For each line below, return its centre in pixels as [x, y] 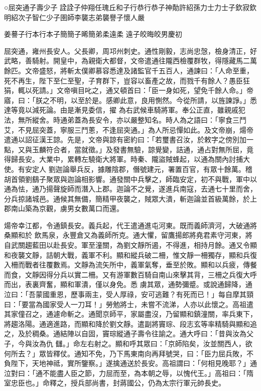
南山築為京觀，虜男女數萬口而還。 [67, 208]
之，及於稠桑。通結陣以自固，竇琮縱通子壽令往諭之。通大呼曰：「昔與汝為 [125, 333]
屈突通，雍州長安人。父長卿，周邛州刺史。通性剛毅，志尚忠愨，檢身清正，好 [130, 51]
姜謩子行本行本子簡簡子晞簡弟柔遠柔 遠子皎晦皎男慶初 [93, 34]
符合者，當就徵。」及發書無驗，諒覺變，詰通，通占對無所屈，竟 [150, 149]
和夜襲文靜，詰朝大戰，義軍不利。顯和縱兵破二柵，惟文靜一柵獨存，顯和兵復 [130, 255]
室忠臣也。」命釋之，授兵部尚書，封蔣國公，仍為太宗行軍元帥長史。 [115, 383]
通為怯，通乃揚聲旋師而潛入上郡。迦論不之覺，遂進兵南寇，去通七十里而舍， [130, 189]
